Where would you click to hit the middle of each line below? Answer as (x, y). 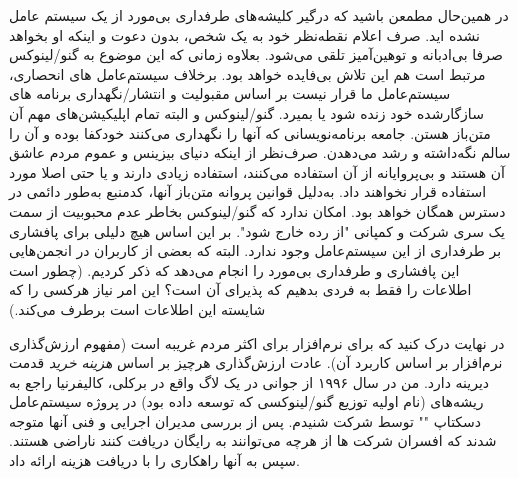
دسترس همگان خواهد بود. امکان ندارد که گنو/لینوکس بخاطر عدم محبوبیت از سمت (257, 210)
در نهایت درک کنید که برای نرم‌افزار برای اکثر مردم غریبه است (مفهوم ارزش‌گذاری (257, 342)
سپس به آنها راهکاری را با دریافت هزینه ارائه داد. (154, 460)
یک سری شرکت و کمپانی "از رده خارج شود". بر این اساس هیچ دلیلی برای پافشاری (257, 230)
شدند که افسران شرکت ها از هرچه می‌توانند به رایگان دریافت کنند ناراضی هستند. (253, 440)
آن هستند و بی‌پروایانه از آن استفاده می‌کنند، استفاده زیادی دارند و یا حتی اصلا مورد (257, 171)
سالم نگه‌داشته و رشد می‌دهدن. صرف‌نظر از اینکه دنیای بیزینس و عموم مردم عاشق (260, 152)
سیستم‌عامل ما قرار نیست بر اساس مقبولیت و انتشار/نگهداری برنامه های (230, 93)
